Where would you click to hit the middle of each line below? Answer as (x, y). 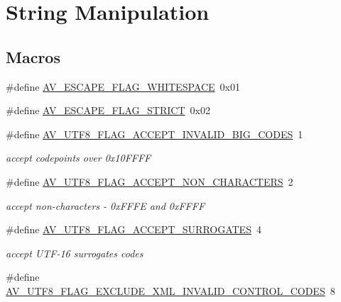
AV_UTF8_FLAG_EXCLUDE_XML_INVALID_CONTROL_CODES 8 (170, 290)
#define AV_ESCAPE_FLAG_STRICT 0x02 (108, 110)
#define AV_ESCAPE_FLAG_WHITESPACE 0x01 (123, 86)
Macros (33, 56)
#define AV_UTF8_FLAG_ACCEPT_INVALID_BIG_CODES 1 (155, 134)
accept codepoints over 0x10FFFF (79, 158)
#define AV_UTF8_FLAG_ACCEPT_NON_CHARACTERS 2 (150, 181)
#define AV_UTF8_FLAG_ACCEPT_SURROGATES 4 (134, 229)
